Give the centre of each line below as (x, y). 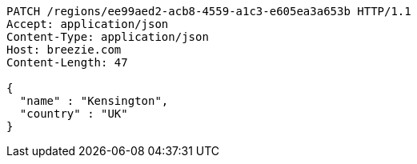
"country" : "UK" (74, 114)
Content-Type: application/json (108, 37)
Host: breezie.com (64, 50)
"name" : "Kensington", (94, 101)
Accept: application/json (88, 24)
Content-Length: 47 (67, 62)
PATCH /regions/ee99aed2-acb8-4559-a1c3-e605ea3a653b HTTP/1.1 (209, 11)
